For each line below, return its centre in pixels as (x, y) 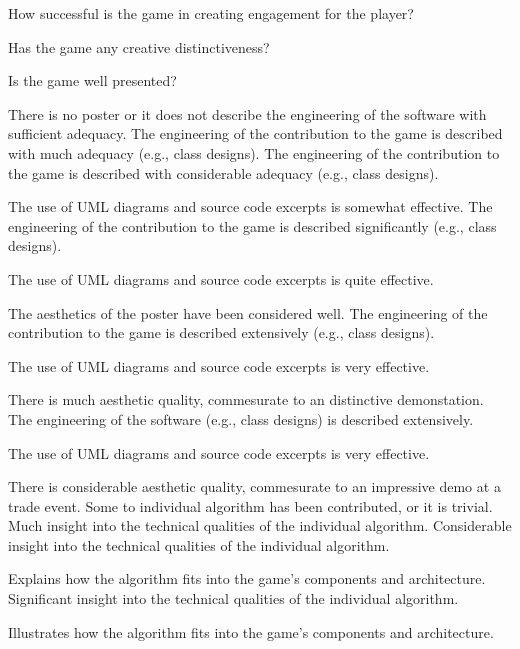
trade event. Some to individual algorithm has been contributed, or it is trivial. (250, 505)
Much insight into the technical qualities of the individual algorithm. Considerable (260, 525)
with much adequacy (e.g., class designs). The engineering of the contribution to (254, 152)
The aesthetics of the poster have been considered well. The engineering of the (248, 312)
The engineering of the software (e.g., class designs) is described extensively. (241, 418)
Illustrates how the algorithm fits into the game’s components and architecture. (251, 631)
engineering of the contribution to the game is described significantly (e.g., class (252, 225)
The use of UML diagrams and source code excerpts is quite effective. (221, 278)
